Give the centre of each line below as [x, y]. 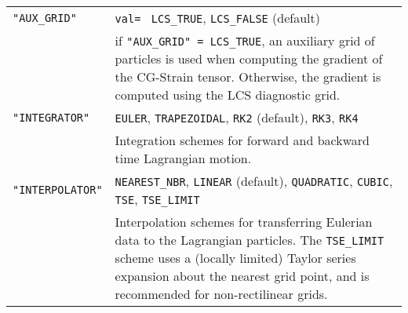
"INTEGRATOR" [51, 117]
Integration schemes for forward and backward [242, 140]
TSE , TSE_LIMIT [157, 199]
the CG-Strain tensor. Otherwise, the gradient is [248, 76]
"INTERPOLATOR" [58, 190]
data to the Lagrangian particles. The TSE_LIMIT [250, 240]
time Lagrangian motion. [183, 158]
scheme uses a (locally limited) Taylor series [235, 258]
